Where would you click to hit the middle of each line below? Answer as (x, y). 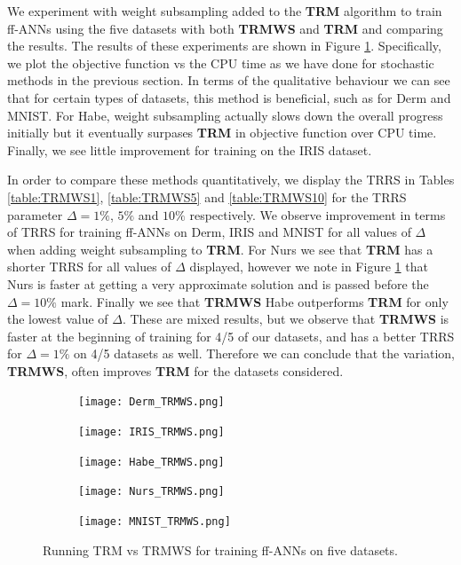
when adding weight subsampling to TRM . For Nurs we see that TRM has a (220, 249)
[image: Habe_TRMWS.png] (151, 462)
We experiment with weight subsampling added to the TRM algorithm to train (225, 11)
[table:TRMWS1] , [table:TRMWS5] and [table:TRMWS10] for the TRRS (207, 196)
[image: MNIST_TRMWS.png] (155, 522)
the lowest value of (58, 319)
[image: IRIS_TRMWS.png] (151, 432)
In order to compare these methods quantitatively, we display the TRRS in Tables (231, 180)
